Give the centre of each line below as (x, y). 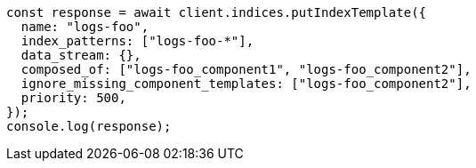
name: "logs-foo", (85, 27)
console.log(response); (89, 126)
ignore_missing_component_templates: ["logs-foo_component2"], (246, 84)
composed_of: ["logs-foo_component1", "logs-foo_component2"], (246, 69)
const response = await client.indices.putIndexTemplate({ (217, 12)
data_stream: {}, (81, 55)
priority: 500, (73, 98)
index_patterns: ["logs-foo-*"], (137, 41)
